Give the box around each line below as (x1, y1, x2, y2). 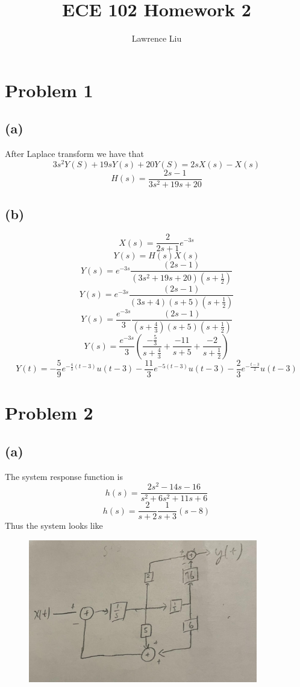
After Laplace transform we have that (5, 147, 144, 160)
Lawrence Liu (131, 32, 182, 45)
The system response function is (5, 470, 123, 482)
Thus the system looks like (5, 519, 103, 532)
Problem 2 (5, 400, 93, 425)
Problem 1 (5, 77, 93, 102)
